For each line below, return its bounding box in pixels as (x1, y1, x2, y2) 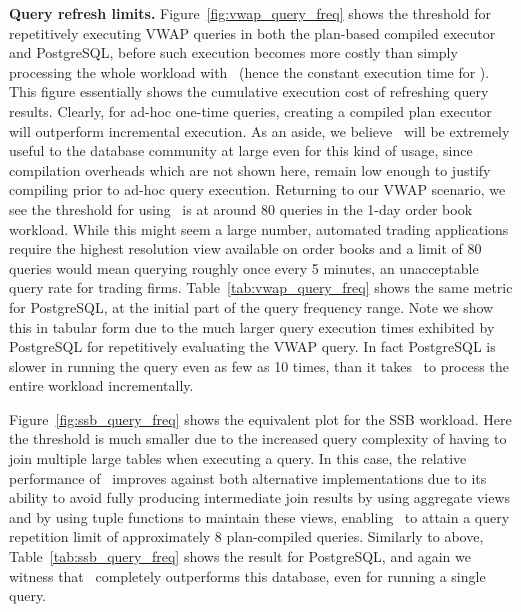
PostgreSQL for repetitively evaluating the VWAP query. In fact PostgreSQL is (9, 336, 496, 357)
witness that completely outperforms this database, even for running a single (9, 565, 486, 586)
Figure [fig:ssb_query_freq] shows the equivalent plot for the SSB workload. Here (9, 408, 512, 429)
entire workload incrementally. (9, 375, 194, 396)
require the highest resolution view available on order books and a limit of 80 (9, 238, 482, 259)
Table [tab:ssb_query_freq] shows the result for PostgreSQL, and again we (9, 546, 471, 567)
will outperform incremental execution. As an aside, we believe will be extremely (9, 120, 510, 141)
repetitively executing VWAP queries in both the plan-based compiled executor (9, 22, 496, 43)
